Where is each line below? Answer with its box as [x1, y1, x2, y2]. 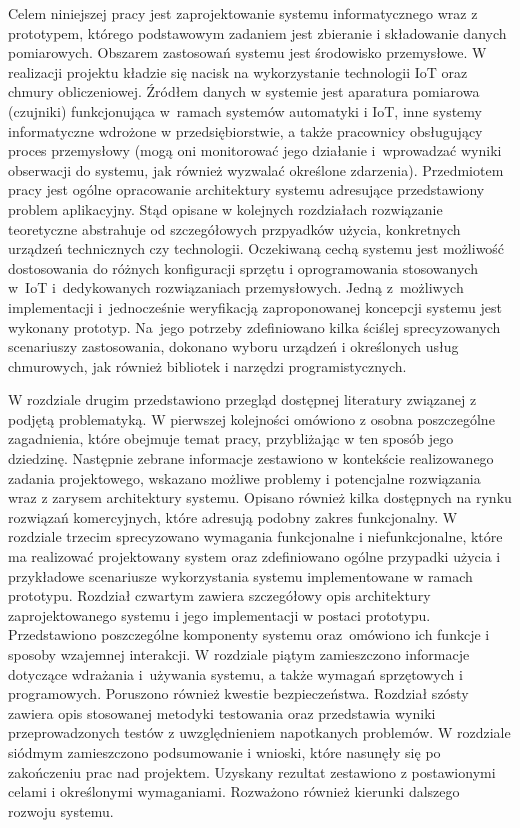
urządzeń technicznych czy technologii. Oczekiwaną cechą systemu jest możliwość [8, 238, 505, 259]
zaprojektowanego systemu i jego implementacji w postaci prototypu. [8, 604, 431, 625]
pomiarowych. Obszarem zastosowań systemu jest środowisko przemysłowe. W [8, 42, 487, 63]
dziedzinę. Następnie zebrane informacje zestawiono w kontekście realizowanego [8, 448, 494, 469]
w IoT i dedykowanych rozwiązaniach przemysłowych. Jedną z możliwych [8, 277, 464, 298]
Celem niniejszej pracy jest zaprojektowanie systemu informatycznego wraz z [8, 3, 478, 23]
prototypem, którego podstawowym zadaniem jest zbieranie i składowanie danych [8, 22, 507, 43]
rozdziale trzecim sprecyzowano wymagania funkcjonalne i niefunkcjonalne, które [8, 526, 503, 547]
